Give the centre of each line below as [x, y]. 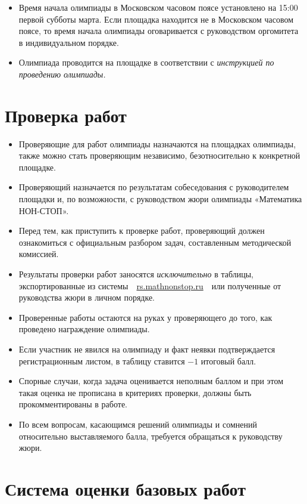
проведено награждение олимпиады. [84, 329]
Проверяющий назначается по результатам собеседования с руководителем [154, 187]
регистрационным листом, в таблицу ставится [102, 361]
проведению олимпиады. [62, 74]
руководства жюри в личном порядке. [87, 297]
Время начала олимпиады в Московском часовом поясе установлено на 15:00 [158, 7]
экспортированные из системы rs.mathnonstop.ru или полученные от [150, 285]
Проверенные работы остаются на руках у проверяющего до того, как [145, 317]
